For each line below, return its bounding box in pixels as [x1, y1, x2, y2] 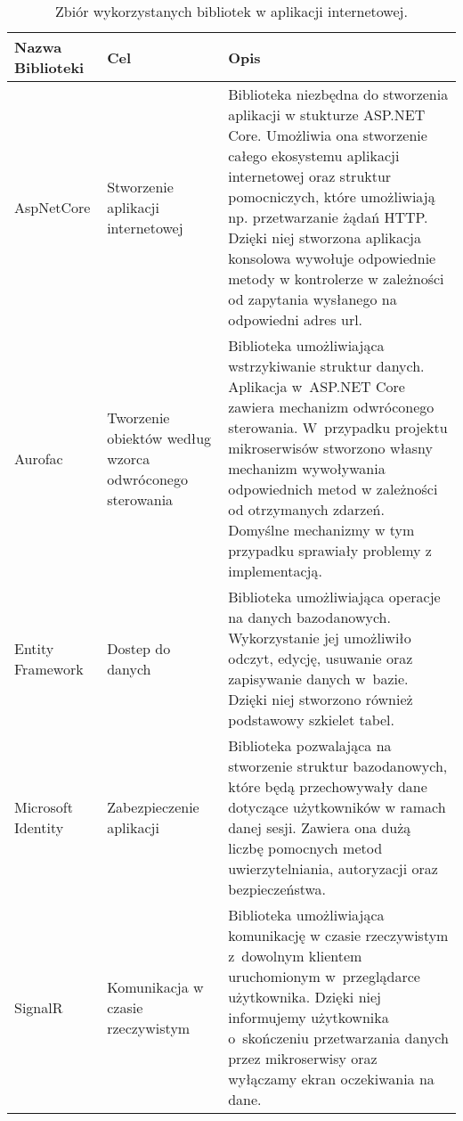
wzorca [107, 447, 150, 469]
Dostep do [107, 637, 171, 659]
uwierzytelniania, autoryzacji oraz [228, 858, 438, 879]
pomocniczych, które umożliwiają [228, 186, 435, 207]
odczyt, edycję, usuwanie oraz [228, 648, 413, 668]
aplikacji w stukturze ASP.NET [228, 104, 426, 125]
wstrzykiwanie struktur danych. [228, 356, 425, 376]
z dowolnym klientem [228, 945, 362, 966]
